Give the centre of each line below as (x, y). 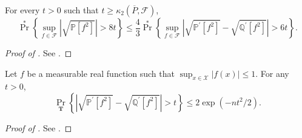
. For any (272, 73)
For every (22, 10)
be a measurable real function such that (101, 73)
